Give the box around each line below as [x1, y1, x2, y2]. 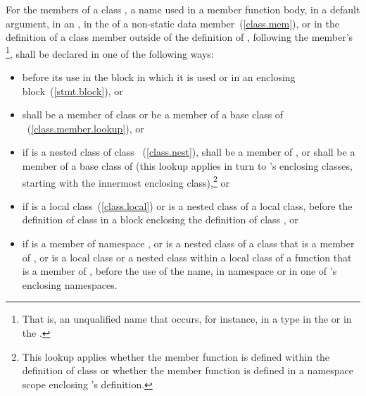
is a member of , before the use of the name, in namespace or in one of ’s [22, 264, 337, 278]
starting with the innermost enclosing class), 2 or [22, 173, 229, 190]
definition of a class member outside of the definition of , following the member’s [6, 30, 353, 44]
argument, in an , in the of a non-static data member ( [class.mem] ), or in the [6, 16, 340, 30]
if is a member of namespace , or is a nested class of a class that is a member [22, 236, 355, 251]
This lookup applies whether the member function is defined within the [22, 349, 330, 364]
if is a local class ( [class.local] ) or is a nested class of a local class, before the [22, 198, 353, 213]
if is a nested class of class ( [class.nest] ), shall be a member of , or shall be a [22, 144, 355, 159]
